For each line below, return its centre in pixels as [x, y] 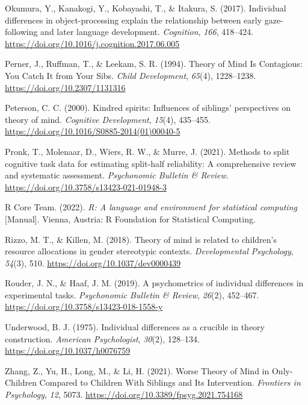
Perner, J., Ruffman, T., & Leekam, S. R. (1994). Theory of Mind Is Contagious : [154, 64]
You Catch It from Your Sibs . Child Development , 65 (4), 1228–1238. [131, 75]
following [21, 32]
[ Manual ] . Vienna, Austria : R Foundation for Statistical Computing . [130, 218]
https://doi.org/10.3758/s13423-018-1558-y [84, 306]
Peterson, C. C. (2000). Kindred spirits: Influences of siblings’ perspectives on [148, 108]
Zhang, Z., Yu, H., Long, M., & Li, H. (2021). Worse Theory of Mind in [137, 370]
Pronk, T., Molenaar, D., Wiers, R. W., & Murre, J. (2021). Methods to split [147, 151]
